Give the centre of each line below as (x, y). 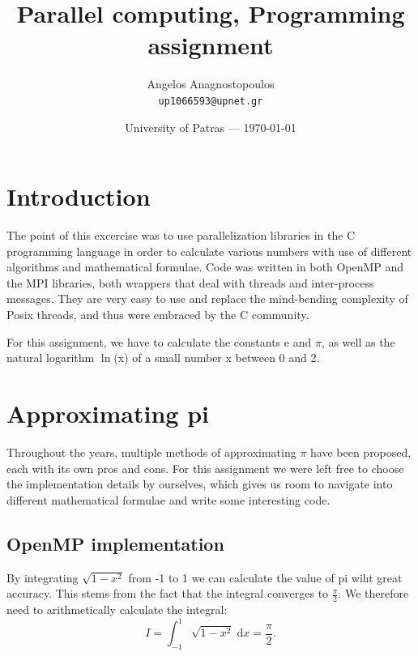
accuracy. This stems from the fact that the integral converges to (168, 593)
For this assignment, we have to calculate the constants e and (159, 341)
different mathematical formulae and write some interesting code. (168, 499)
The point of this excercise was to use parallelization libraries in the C (181, 235)
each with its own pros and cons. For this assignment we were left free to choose (205, 468)
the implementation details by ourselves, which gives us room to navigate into (200, 484)
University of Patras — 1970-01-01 (211, 127)
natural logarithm (51, 358)
